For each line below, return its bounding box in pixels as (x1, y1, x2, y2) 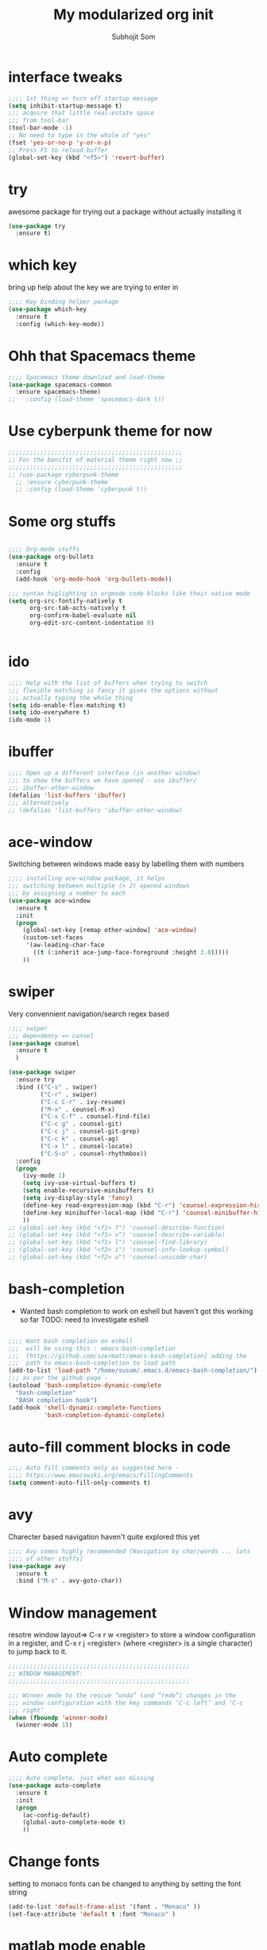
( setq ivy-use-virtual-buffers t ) (22, 1179, 137, 1187)
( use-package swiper (8, 1068, 77, 1077)
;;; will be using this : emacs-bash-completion (8, 1344, 176, 1353)
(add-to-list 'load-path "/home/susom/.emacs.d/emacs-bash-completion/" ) (8, 1366, 258, 1375)
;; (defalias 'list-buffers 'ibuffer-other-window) (8, 806, 183, 814)
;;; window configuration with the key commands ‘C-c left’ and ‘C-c (8, 1699, 244, 1707)
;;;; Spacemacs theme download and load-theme (8, 373, 165, 381)
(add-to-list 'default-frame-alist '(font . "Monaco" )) (8, 1903, 201, 1911)
